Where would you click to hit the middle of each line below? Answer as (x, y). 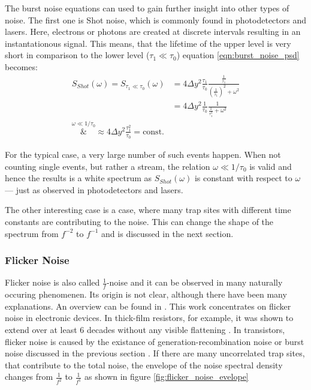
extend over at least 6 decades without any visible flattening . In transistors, (145, 330)
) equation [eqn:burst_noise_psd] (238, 55)
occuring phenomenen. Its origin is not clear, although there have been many (146, 294)
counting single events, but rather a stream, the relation (108, 166)
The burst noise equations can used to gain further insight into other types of (147, 8)
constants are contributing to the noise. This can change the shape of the (139, 222)
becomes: (21, 66)
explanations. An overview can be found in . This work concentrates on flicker (148, 306)
